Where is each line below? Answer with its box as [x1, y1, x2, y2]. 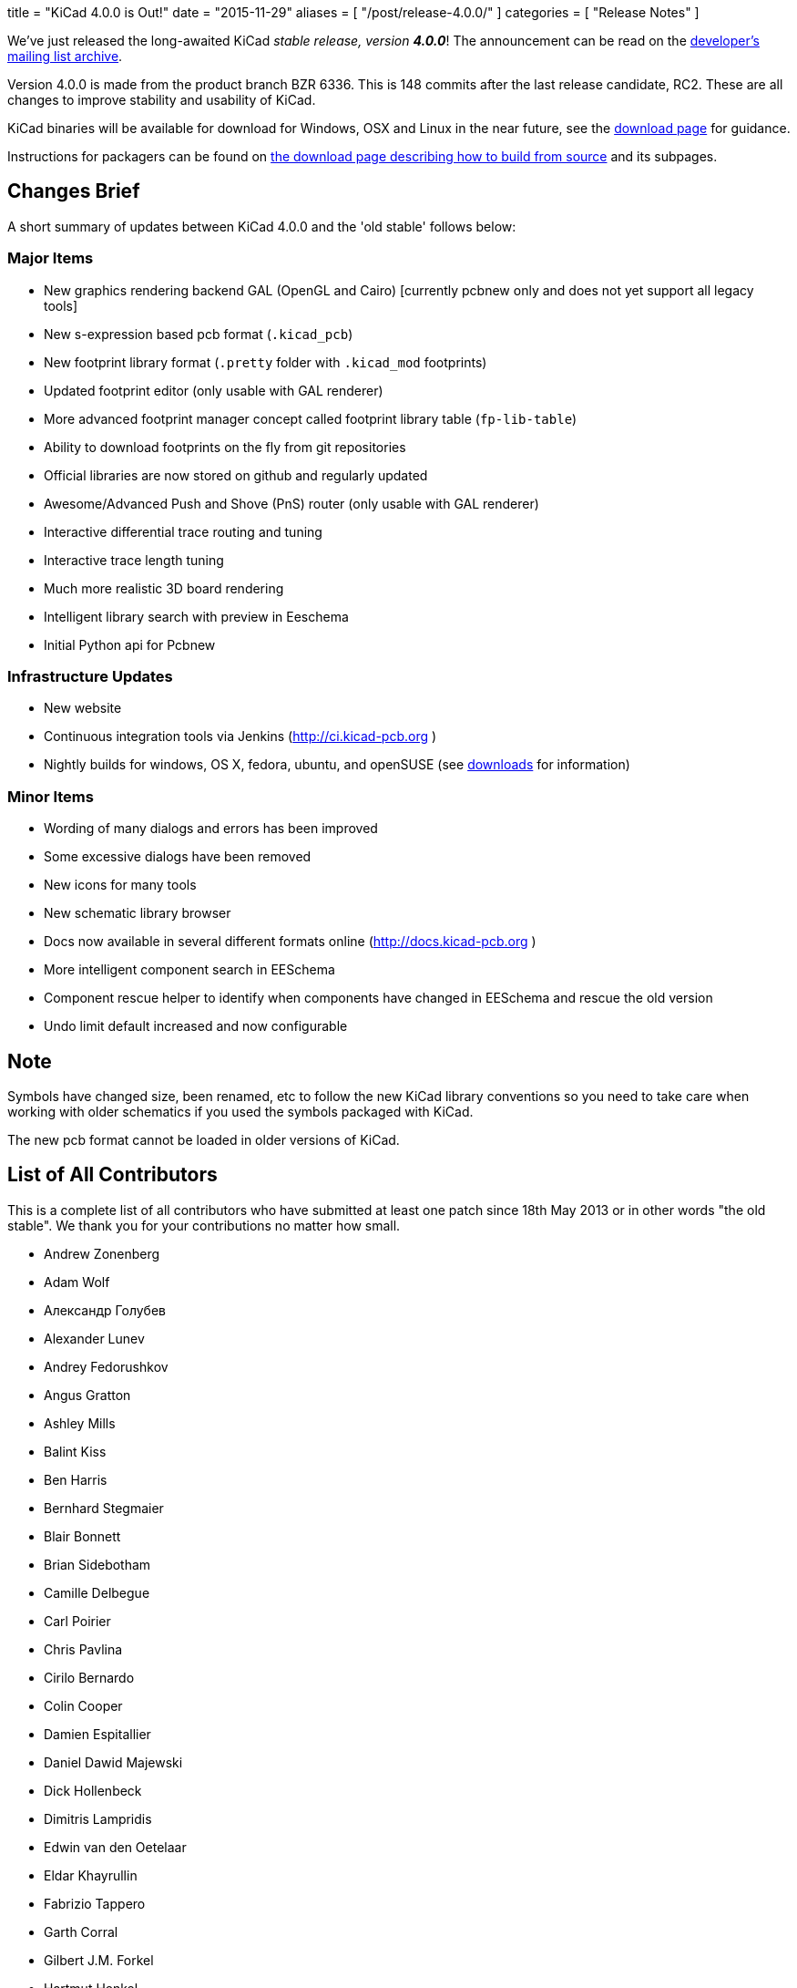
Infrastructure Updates [7, 666, 173, 685]
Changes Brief [7, 180, 140, 203]
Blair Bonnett [44, 1528, 121, 1544]
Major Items [7, 249, 94, 268]
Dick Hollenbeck [44, 1782, 142, 1798]
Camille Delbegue [44, 1584, 150, 1601]
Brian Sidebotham [44, 1556, 151, 1572]
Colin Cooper [44, 1697, 123, 1714]
